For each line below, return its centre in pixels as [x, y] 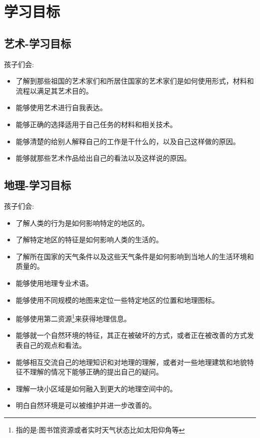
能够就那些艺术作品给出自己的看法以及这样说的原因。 [103, 158]
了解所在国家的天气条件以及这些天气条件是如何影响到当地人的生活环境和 [135, 256]
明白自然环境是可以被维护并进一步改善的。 [86, 405]
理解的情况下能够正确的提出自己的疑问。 [96, 372]
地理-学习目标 [38, 185]
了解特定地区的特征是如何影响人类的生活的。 [89, 240]
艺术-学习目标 [38, 43]
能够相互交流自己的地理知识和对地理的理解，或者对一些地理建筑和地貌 [131, 362]
